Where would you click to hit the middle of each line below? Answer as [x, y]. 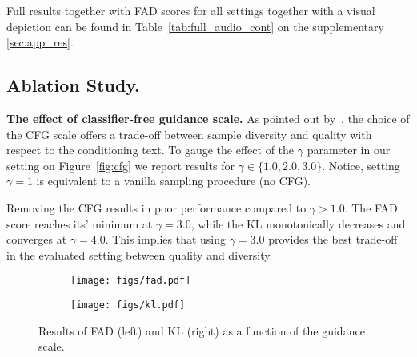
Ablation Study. [73, 85]
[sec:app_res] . [40, 42]
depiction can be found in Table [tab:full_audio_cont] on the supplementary [195, 26]
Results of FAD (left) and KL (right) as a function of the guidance [202, 330]
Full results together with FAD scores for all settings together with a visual [191, 10]
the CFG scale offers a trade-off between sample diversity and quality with [189, 134]
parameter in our [349, 150]
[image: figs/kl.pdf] [128, 305]
